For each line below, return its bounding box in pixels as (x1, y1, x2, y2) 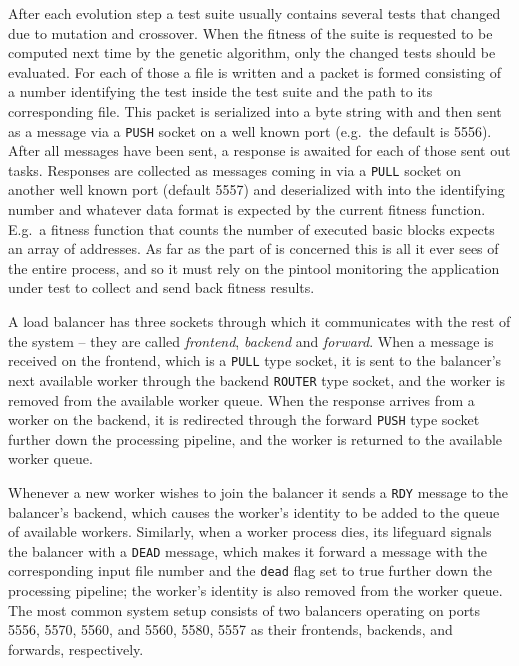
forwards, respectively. (8, 638, 144, 659)
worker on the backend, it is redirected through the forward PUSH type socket (8, 409, 480, 430)
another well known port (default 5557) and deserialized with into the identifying (8, 179, 505, 200)
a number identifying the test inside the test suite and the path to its (8, 81, 433, 102)
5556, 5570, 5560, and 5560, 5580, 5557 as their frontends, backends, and (8, 619, 453, 640)
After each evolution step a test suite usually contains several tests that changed (8, 3, 501, 23)
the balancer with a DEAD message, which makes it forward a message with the (8, 540, 488, 561)
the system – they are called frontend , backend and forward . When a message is (8, 330, 494, 351)
